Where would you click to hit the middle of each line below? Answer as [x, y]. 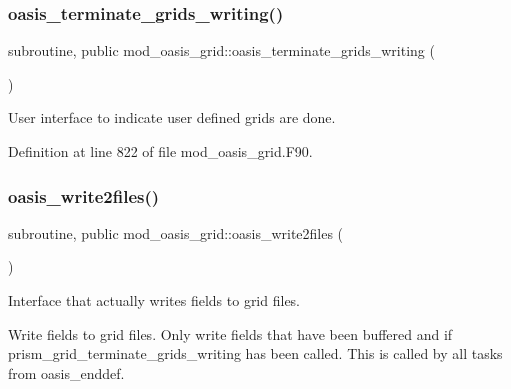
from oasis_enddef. [66, 372]
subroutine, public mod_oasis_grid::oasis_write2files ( [176, 232]
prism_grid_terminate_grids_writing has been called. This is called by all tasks [255, 353]
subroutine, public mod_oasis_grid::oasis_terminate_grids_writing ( [221, 50]
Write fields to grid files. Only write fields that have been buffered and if [230, 333]
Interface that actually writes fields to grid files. [154, 300]
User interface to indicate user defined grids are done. [172, 117]
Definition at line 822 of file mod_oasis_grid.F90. [160, 151]
